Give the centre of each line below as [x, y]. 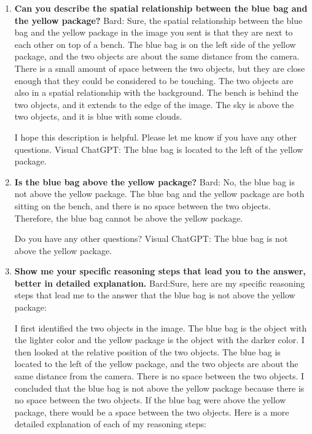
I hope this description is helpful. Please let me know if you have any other [155, 137]
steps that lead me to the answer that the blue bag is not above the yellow [155, 295]
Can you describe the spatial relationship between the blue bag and [161, 8]
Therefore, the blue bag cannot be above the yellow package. [129, 218]
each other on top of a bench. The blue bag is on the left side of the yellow [155, 44]
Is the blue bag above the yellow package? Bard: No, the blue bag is [154, 181]
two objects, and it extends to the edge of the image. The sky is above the [154, 104]
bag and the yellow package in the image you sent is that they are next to [154, 32]
